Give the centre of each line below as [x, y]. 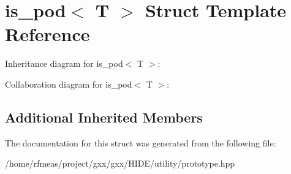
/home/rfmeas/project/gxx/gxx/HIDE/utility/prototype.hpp [120, 163]
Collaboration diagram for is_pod [69, 84]
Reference [47, 34]
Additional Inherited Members [104, 117]
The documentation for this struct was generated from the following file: [141, 142]
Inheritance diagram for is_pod [64, 63]
